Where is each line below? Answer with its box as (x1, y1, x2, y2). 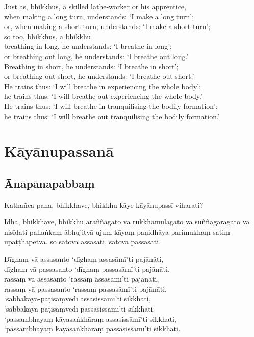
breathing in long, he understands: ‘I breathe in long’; (4, 41, 172, 51)
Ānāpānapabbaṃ (4, 175, 95, 191)
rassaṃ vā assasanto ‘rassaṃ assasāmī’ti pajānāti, (4, 273, 159, 284)
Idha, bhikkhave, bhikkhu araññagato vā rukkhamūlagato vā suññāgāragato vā (4, 216, 250, 227)
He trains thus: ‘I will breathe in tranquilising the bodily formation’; (4, 100, 218, 111)
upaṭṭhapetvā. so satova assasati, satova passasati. (4, 236, 161, 247)
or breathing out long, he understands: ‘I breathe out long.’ (4, 50, 189, 61)
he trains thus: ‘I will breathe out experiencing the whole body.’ (4, 91, 202, 101)
